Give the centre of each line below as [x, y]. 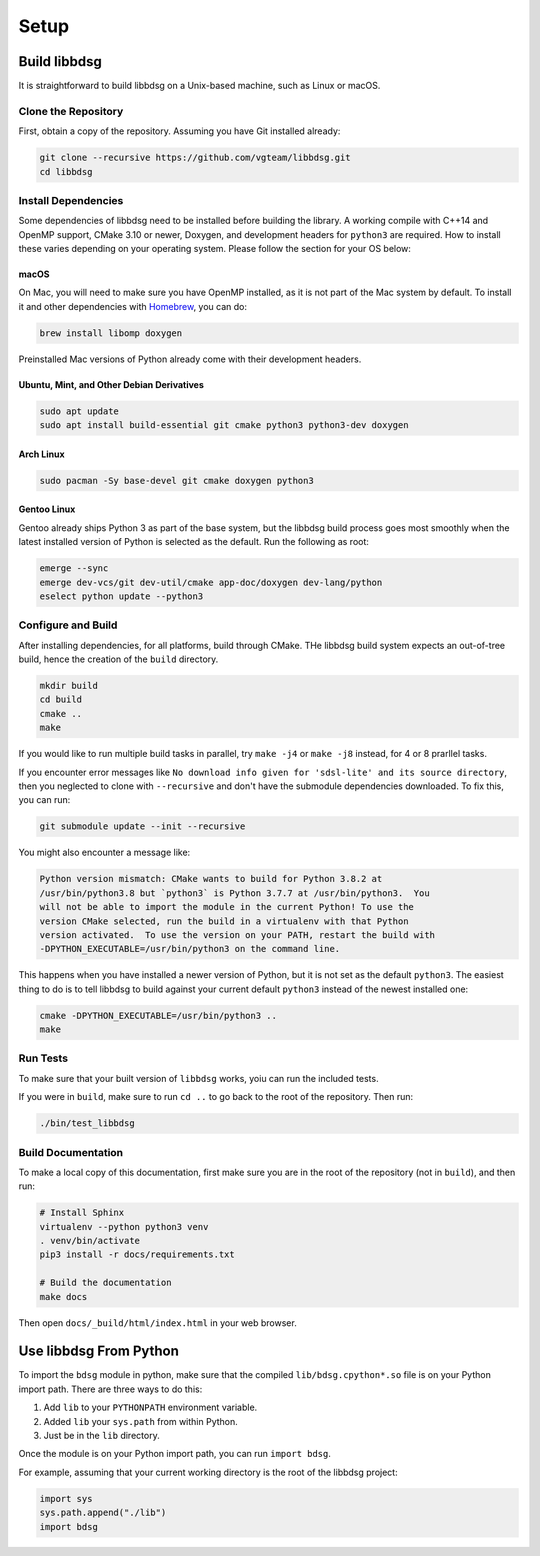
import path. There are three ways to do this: [110, 1389]
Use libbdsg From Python [99, 1351]
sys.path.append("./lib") [103, 1513]
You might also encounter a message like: [104, 852]
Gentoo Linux [47, 509]
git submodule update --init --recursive [142, 826]
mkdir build [69, 686]
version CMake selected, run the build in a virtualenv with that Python [224, 921]
